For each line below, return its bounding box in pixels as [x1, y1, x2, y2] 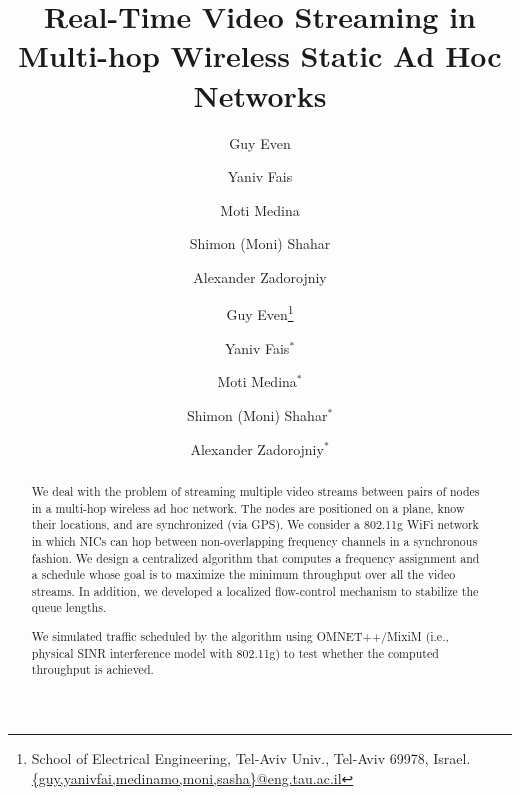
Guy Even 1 [226, 301, 294, 325]
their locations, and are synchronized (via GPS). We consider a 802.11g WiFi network [31, 516, 479, 533]
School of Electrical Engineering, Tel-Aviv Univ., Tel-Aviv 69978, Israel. [31, 748, 471, 768]
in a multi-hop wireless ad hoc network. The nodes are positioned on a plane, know [31, 499, 465, 516]
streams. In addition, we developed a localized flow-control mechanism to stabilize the [31, 582, 479, 599]
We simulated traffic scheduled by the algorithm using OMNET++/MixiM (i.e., [31, 628, 449, 645]
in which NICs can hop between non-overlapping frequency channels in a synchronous [31, 532, 478, 549]
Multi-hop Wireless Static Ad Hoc [18, 35, 502, 76]
